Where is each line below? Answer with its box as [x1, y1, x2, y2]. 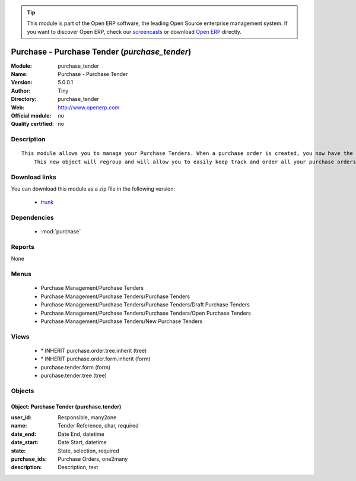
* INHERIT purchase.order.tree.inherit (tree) [40, 347, 147, 354]
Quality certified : [11, 121, 55, 128]
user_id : [11, 413, 32, 421]
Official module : [11, 112, 52, 119]
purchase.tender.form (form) [40, 363, 111, 371]
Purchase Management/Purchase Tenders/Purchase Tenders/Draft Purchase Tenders [40, 301, 250, 308]
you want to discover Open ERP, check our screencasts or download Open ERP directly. [27, 28, 241, 35]
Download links [11, 173, 56, 181]
